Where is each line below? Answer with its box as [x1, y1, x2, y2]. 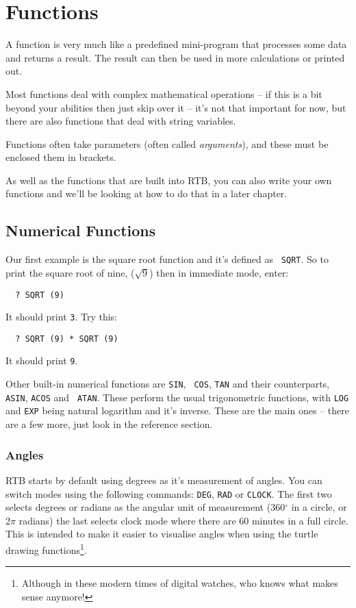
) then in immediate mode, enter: [149, 265, 289, 279]
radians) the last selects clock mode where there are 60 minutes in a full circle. [18, 513, 348, 527]
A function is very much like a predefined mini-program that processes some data [5, 37, 347, 51]
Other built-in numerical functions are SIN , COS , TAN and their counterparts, [5, 377, 330, 391]
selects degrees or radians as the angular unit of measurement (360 [5, 500, 285, 514]
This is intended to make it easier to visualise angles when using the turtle [5, 527, 318, 541]
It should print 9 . [5, 353, 78, 368]
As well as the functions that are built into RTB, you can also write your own [5, 173, 332, 187]
